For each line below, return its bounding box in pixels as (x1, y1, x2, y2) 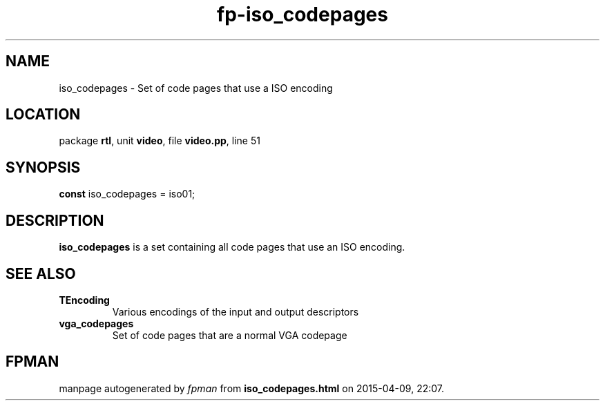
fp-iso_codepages (217, 3, 388, 26)
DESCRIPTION (6, 211, 104, 229)
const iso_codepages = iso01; (59, 188, 195, 200)
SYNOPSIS (6, 158, 81, 176)
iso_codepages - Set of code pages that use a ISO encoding (59, 81, 333, 94)
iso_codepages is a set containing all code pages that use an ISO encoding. (59, 241, 405, 253)
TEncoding (59, 293, 110, 306)
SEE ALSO (6, 264, 76, 282)
